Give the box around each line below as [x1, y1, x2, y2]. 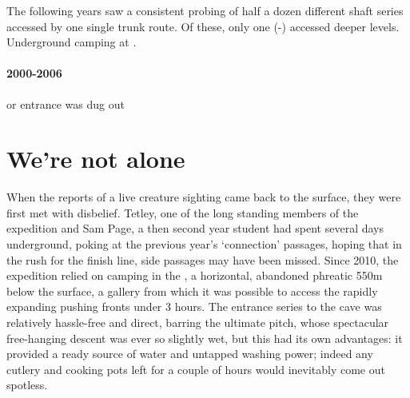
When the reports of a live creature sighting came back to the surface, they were [6, 189, 401, 205]
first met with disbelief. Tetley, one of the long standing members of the [6, 204, 359, 221]
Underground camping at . [6, 34, 137, 50]
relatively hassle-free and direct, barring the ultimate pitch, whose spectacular [6, 314, 389, 331]
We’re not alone [6, 142, 185, 175]
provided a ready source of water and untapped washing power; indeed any [6, 345, 373, 362]
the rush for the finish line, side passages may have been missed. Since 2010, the [6, 251, 399, 268]
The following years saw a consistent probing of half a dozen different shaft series [6, 2, 404, 18]
